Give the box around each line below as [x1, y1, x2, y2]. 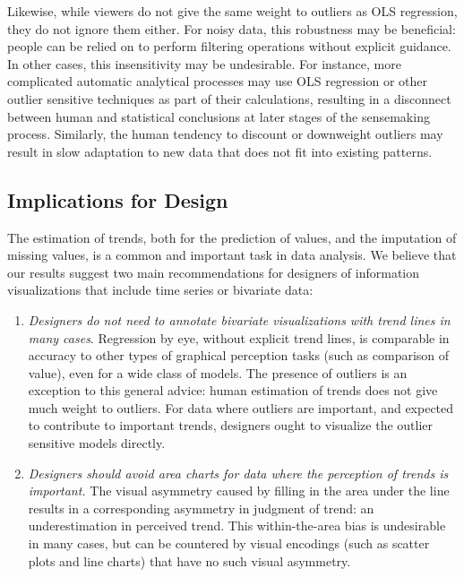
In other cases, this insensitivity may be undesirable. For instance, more [7, 54, 401, 73]
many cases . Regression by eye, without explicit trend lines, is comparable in [28, 328, 450, 347]
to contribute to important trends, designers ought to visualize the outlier [28, 416, 434, 435]
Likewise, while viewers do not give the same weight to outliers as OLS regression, [7, 2, 458, 20]
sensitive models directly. [28, 434, 166, 452]
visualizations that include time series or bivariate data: [7, 280, 314, 299]
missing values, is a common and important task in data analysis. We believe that [7, 245, 457, 264]
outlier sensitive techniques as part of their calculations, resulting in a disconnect [7, 89, 451, 108]
